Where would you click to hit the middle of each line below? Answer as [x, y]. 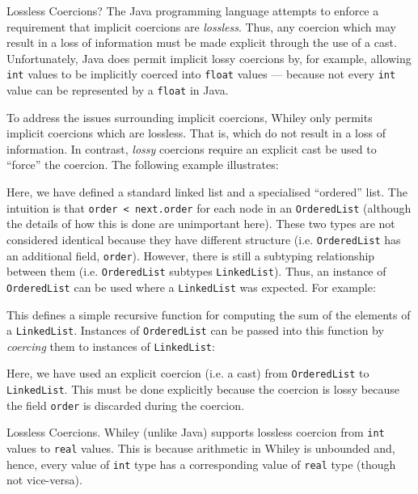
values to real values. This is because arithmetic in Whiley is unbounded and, [201, 448]
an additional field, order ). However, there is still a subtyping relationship [191, 255]
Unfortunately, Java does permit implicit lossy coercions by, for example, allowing [209, 58]
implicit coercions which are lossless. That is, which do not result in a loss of [196, 133]
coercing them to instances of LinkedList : [111, 346]
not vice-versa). [44, 480]
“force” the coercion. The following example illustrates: [143, 165]
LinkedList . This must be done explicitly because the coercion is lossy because [203, 389]
